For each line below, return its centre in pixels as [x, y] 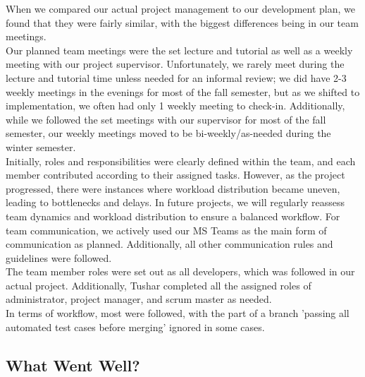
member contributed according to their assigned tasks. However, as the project [175, 175]
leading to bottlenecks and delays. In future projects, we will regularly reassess [175, 202]
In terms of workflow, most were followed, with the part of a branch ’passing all [178, 313]
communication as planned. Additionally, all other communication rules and [169, 244]
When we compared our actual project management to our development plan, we [180, 8]
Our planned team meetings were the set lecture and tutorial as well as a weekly [179, 50]
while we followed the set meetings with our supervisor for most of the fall [166, 119]
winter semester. [41, 146]
